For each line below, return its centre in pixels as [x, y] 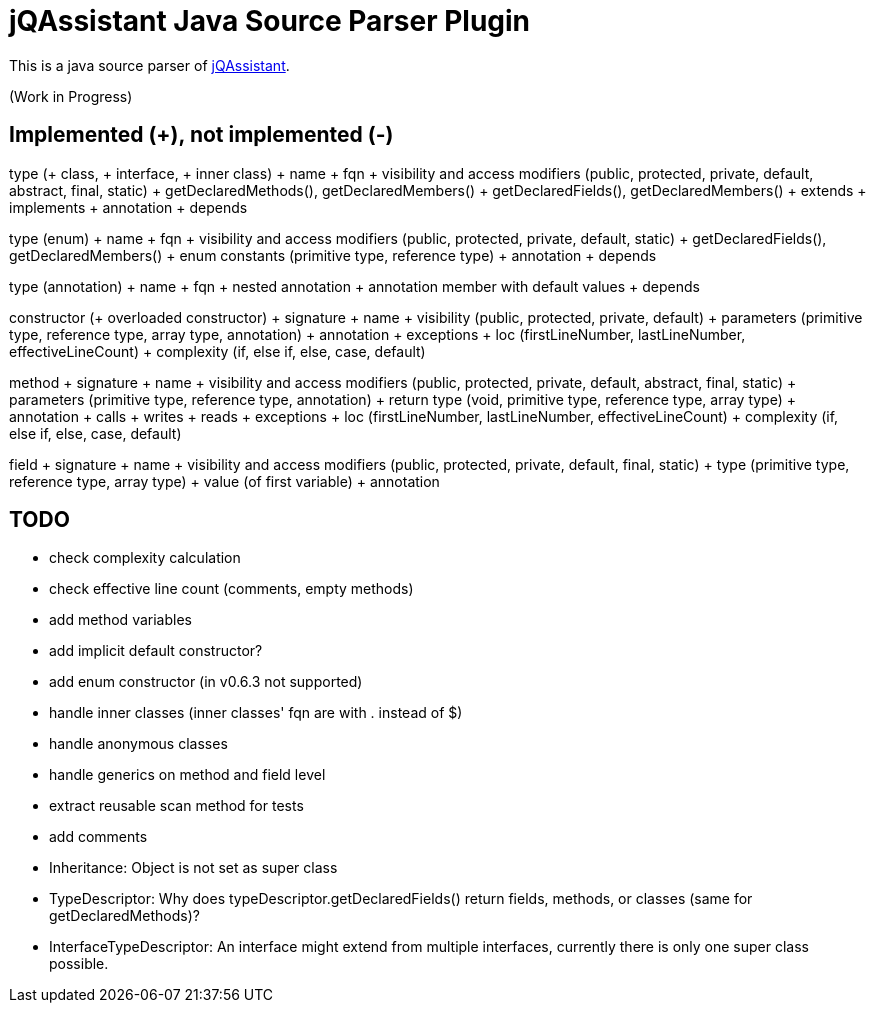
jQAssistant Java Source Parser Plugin [270, 21]
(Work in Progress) [71, 96]
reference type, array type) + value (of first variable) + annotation [224, 481]
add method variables [120, 620]
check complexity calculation [145, 558]
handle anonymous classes [138, 744]
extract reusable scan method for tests [176, 806]
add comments [98, 837]
